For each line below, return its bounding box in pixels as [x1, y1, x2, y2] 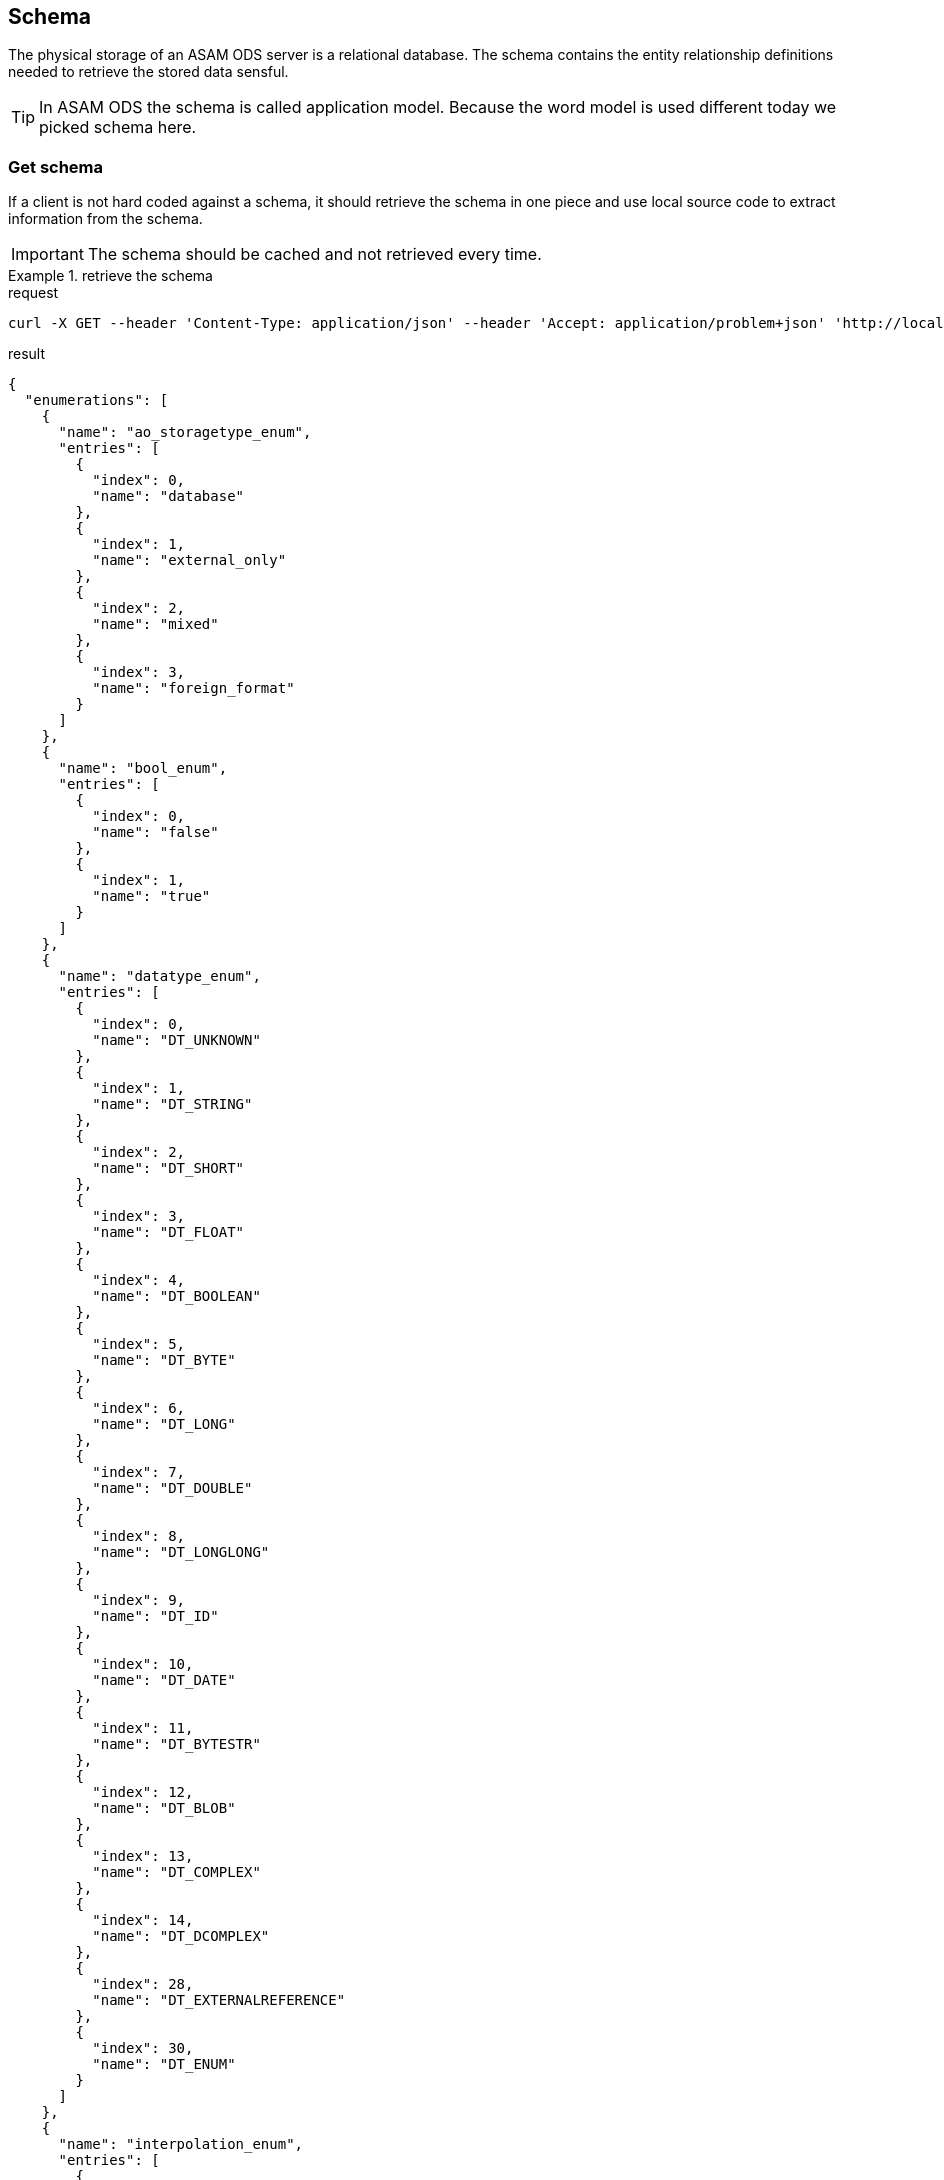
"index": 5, [92, 1336, 186, 1353]
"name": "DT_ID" [92, 1608, 219, 1625]
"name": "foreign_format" [92, 680, 295, 697]
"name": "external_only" [92, 552, 287, 569]
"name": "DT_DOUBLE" [92, 1480, 253, 1497]
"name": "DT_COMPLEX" [92, 1864, 261, 1881]
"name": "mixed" [92, 616, 219, 633]
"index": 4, [92, 1272, 186, 1289]
